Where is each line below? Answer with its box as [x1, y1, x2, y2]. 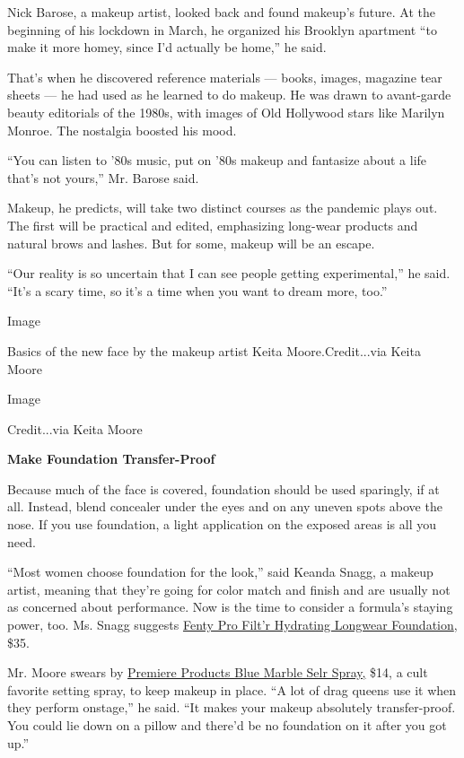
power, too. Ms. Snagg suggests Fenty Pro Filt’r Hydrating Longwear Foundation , [7, 615, 458, 634]
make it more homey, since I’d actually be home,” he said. [7, 38, 327, 57]
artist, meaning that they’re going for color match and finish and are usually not [7, 579, 451, 598]
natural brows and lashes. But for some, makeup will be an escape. [7, 233, 375, 252]
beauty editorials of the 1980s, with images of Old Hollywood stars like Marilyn [7, 102, 445, 121]
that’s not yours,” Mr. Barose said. [7, 168, 199, 187]
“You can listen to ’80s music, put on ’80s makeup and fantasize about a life [7, 151, 427, 170]
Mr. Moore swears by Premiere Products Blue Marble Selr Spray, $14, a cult [7, 663, 428, 682]
